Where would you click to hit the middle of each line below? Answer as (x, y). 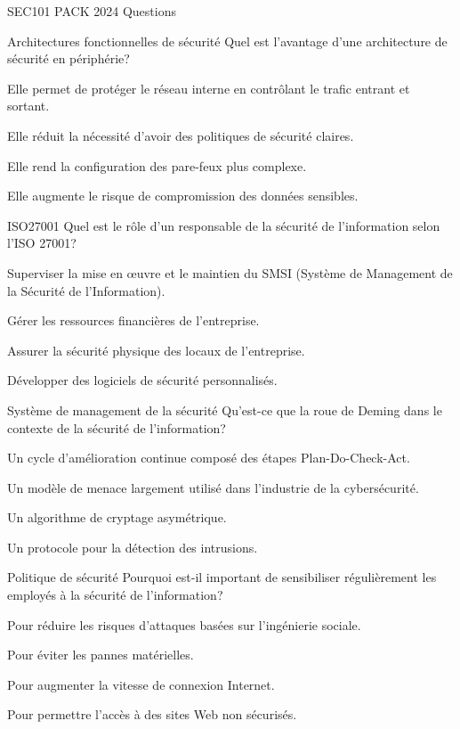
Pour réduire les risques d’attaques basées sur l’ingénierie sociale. (184, 624)
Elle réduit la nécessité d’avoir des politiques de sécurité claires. (181, 135)
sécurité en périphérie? (69, 58)
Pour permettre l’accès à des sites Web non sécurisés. (152, 714)
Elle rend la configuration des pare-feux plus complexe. (157, 165)
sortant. (28, 106)
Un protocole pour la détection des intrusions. (133, 547)
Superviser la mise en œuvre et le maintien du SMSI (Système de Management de (230, 272)
